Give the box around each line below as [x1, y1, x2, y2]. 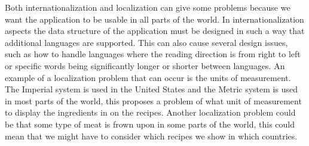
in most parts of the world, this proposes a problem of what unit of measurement [5, 94, 302, 107]
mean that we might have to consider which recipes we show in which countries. [5, 129, 298, 142]
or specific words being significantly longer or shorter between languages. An [5, 59, 285, 72]
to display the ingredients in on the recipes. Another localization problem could [5, 106, 296, 119]
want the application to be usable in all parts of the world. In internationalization [5, 13, 304, 25]
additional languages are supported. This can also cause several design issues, [5, 36, 288, 48]
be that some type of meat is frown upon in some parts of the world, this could [5, 117, 295, 130]
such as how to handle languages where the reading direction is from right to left [5, 48, 301, 60]
